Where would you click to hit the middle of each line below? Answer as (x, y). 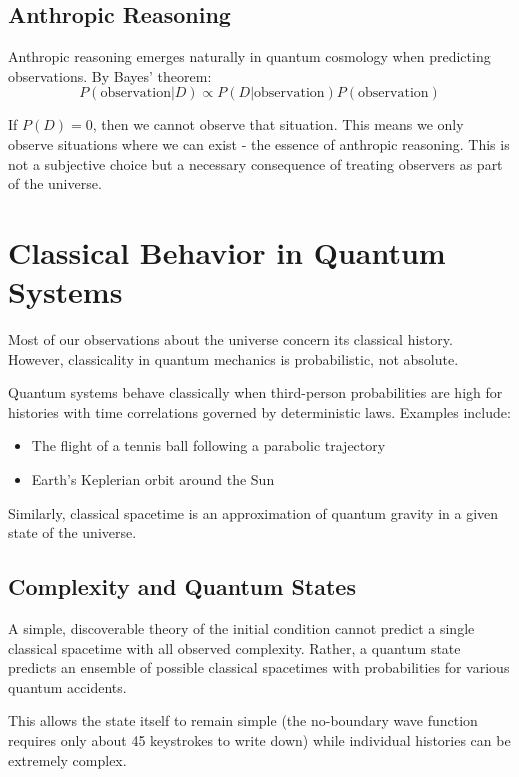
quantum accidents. (67, 686)
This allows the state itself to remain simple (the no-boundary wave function (243, 720)
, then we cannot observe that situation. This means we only (278, 124)
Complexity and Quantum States (182, 586)
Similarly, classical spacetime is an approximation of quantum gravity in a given (253, 512)
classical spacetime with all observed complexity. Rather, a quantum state (234, 647)
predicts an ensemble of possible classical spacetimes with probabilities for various (259, 667)
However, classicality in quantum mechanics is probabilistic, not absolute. (233, 358)
